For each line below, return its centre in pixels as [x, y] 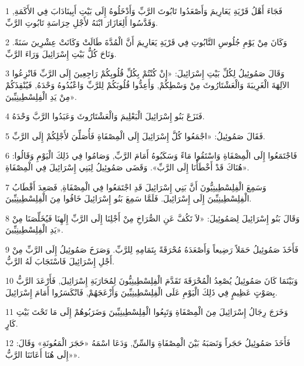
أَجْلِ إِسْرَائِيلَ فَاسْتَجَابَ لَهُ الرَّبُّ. [60, 261]
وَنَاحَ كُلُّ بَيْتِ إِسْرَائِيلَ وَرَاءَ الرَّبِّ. [61, 53]
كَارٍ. [12, 323]
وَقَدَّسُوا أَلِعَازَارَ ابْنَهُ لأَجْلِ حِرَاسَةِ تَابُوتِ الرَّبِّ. [82, 22]
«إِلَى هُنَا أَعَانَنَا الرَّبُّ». [43, 355]
